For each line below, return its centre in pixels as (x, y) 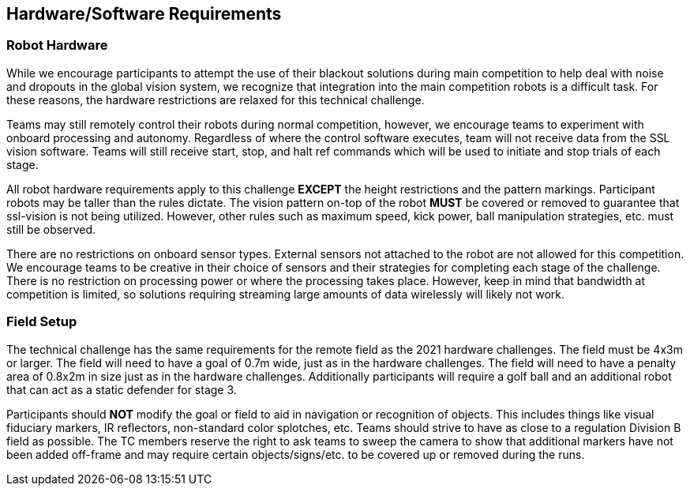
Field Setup (42, 322)
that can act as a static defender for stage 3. (122, 389)
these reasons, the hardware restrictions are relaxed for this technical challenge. (216, 100)
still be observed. (51, 229)
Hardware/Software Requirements (144, 14)
